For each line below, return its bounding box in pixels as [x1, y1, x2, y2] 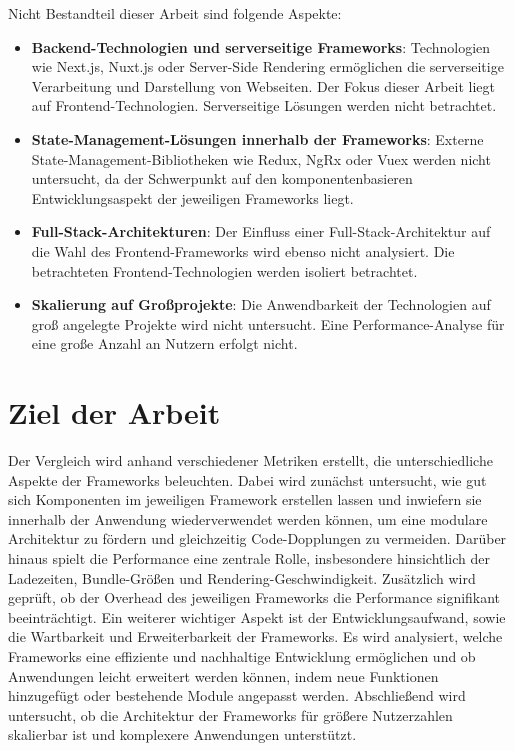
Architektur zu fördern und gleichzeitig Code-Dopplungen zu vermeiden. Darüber [8, 528, 507, 549]
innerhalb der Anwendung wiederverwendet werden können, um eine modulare [8, 508, 488, 529]
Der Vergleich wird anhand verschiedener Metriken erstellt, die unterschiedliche [8, 450, 493, 471]
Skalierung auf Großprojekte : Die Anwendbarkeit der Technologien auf [31, 294, 491, 315]
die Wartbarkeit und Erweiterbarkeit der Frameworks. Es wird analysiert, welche [8, 626, 503, 647]
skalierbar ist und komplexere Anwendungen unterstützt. [8, 724, 357, 745]
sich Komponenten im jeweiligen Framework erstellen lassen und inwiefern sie [8, 489, 482, 510]
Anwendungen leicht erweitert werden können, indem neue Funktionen [8, 665, 439, 686]
